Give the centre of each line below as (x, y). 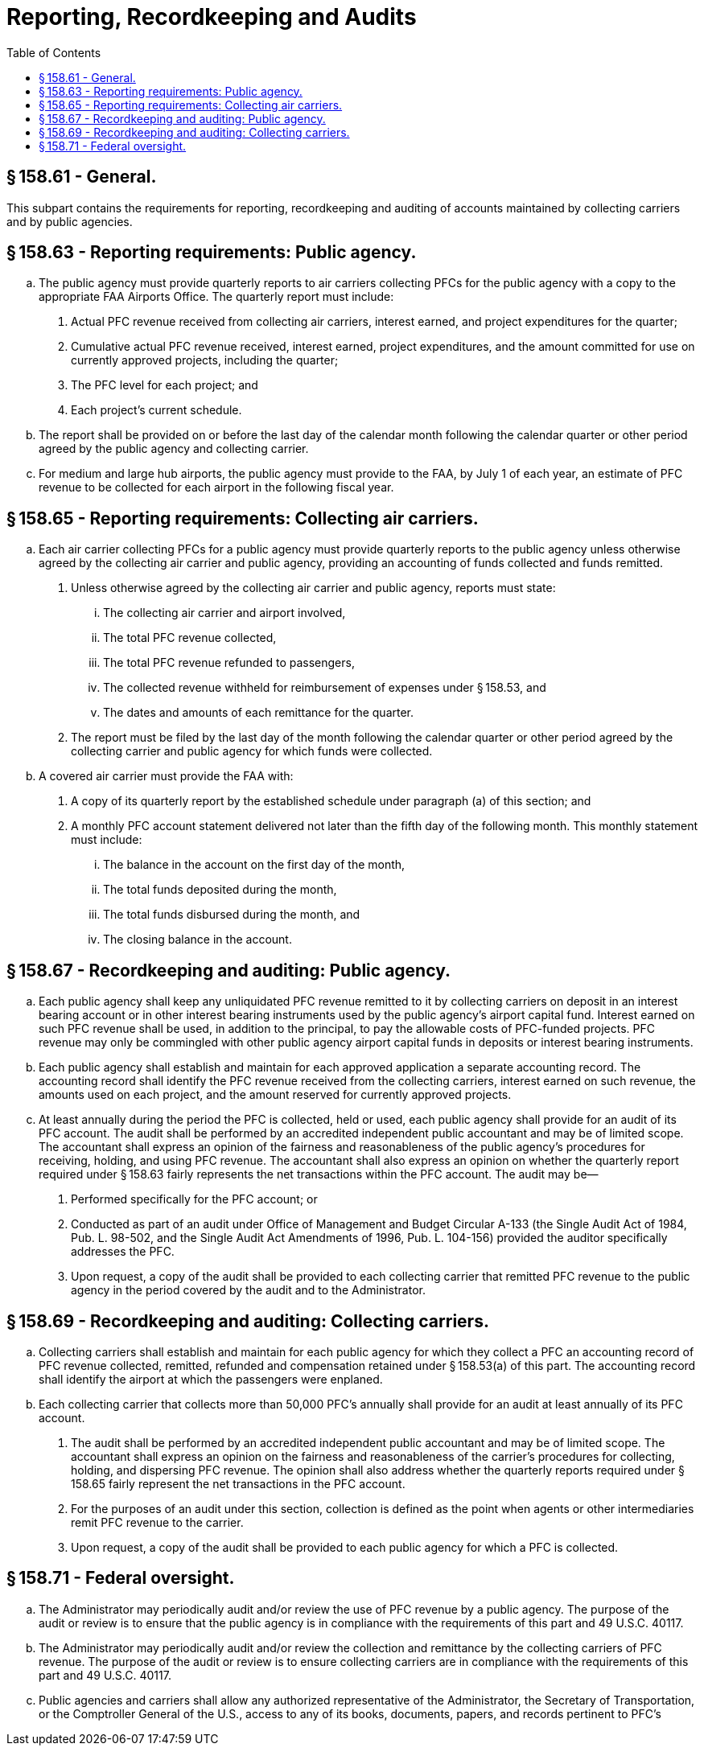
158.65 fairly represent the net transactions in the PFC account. (238, 1483)
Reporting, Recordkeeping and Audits (212, 17)
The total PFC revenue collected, (190, 638)
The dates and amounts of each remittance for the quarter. (259, 713)
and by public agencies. (70, 221)
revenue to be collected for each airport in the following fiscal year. (216, 487)
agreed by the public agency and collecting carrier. (174, 449)
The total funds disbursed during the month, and (232, 915)
